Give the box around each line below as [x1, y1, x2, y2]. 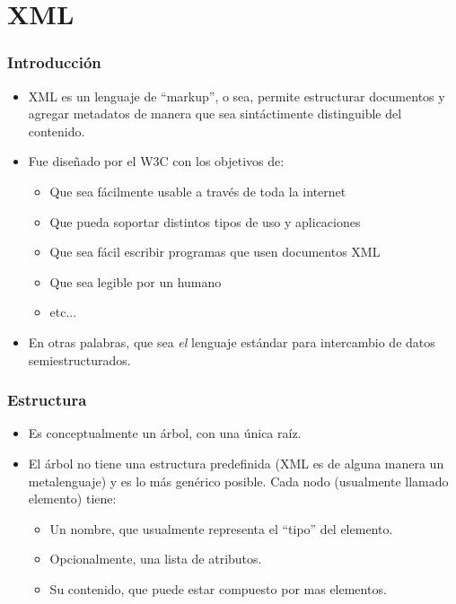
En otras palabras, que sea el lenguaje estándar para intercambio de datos [28, 332, 435, 351]
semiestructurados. [28, 350, 131, 369]
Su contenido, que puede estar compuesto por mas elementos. [49, 579, 387, 598]
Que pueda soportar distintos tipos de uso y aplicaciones [49, 212, 361, 231]
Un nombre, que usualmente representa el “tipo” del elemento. [49, 519, 393, 538]
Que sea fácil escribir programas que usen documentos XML [49, 242, 381, 261]
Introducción [7, 51, 101, 74]
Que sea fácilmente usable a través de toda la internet [49, 181, 346, 200]
